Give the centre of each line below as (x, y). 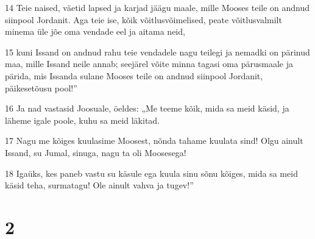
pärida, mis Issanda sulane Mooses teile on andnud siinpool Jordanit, (134, 75)
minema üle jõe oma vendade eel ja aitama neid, (95, 31)
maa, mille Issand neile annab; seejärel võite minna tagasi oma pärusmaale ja (149, 64)
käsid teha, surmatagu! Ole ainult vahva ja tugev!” (99, 185)
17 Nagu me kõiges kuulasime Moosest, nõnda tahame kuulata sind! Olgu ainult (154, 141)
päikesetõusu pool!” (41, 87)
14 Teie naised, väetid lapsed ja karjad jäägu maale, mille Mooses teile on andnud (157, 7)
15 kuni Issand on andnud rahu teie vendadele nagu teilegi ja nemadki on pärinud (157, 52)
